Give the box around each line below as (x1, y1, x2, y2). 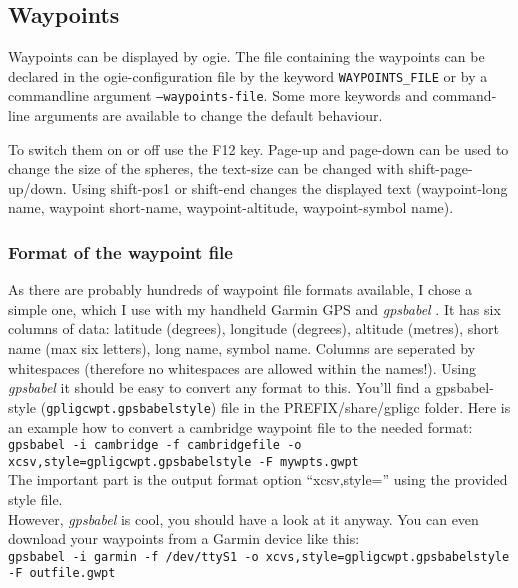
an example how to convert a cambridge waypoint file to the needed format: (8, 416, 473, 437)
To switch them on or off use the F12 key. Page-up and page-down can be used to (8, 138, 509, 159)
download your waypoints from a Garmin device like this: (8, 528, 360, 549)
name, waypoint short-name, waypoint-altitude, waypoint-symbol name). (8, 197, 454, 218)
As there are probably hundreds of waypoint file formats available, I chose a (8, 279, 473, 300)
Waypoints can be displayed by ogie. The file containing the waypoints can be (8, 46, 485, 67)
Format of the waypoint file (8, 240, 233, 264)
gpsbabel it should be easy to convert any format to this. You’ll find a (8, 377, 432, 398)
